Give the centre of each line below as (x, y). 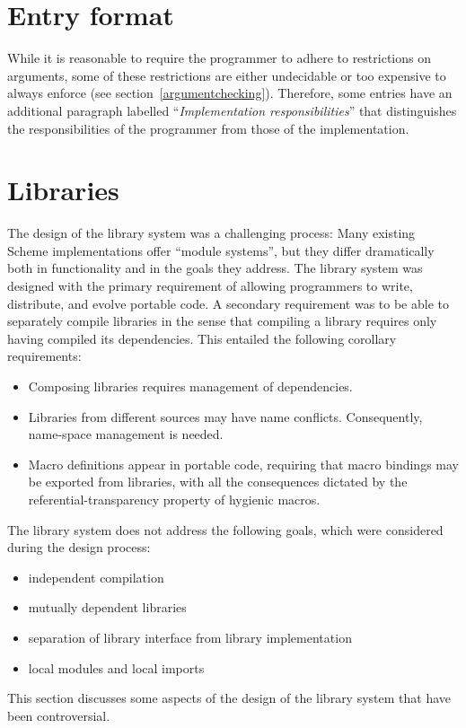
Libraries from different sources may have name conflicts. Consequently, (225, 416)
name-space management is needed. (126, 434)
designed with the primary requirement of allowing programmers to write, (210, 285)
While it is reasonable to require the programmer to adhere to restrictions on (219, 58)
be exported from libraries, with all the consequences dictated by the (218, 482)
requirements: (44, 356)
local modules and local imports (116, 667)
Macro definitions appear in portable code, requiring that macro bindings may (243, 464)
